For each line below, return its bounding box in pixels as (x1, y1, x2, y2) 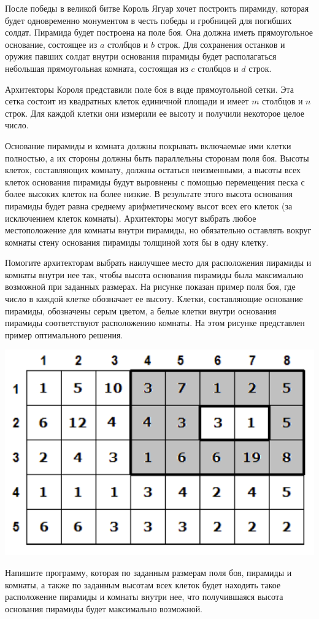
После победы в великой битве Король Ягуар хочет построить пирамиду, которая (5, 2, 309, 14)
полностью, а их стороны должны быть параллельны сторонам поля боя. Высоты (5, 151, 309, 164)
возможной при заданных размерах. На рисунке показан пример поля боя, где (5, 280, 296, 293)
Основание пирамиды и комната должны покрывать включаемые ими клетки (5, 139, 291, 152)
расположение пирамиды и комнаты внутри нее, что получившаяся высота (5, 590, 283, 603)
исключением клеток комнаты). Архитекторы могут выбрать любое (5, 211, 256, 224)
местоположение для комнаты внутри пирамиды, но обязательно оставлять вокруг (5, 224, 312, 236)
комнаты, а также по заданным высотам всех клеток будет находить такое (5, 578, 281, 591)
